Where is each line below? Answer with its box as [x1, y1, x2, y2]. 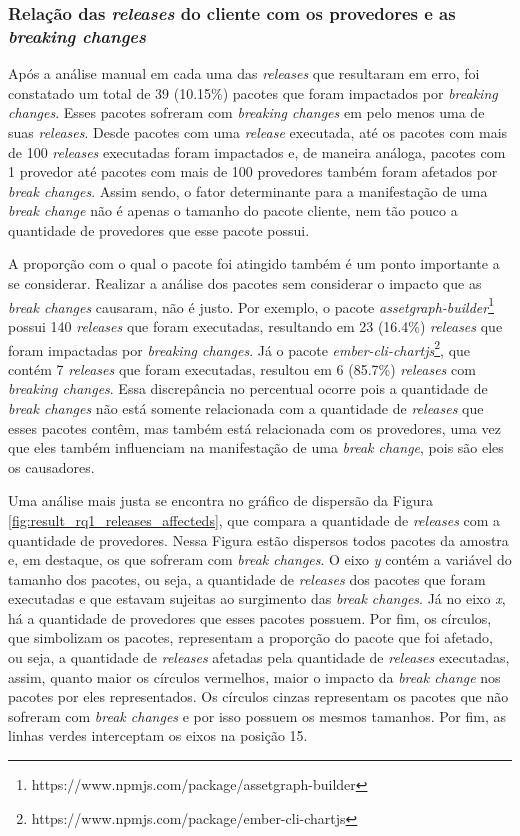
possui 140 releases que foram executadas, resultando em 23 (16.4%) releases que [8, 315, 503, 336]
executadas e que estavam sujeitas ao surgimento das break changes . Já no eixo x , [8, 588, 506, 609]
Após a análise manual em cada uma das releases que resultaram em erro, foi [8, 63, 480, 84]
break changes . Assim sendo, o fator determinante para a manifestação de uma [8, 180, 488, 201]
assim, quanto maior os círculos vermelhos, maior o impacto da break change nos [8, 666, 501, 687]
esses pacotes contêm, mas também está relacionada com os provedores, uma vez [8, 417, 501, 438]
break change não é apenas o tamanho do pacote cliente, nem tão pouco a [8, 200, 458, 221]
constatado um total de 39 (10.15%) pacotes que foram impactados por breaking [8, 82, 498, 103]
